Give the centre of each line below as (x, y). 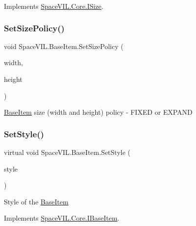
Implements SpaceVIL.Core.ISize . (54, 6)
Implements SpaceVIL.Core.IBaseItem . (62, 218)
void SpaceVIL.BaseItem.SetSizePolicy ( (64, 46)
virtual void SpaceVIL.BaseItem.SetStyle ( (67, 152)
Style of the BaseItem (36, 201)
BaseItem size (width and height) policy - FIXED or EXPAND (98, 112)
